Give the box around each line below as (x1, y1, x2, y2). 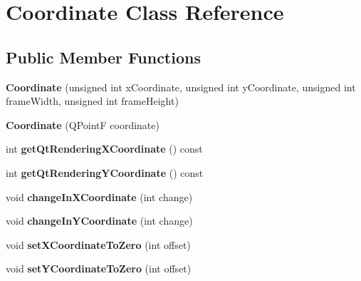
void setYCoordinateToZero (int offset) (6, 261, 192, 276)
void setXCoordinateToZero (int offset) (6, 237, 191, 252)
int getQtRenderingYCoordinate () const (6, 165, 204, 180)
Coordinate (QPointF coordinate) (6, 117, 159, 132)
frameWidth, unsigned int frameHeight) (6, 93, 179, 108)
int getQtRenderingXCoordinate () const (6, 141, 203, 156)
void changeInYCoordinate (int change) (6, 213, 193, 228)
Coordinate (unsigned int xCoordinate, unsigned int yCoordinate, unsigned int (6, 79, 356, 94)
